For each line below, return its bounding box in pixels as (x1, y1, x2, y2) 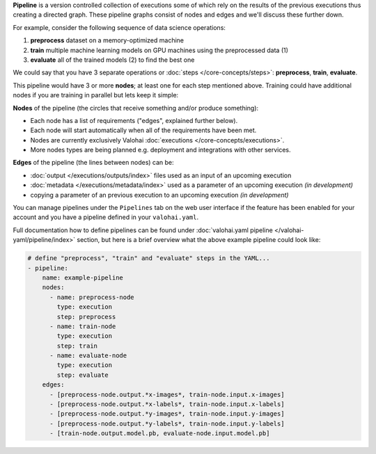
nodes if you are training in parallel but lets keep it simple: (13, 91, 179, 99)
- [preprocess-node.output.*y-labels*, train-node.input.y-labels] (49, 419, 285, 428)
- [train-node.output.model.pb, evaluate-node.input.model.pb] (49, 430, 270, 437)
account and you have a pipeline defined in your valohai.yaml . (13, 213, 198, 222)
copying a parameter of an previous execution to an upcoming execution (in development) (30, 190, 289, 199)
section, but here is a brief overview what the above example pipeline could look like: (77, 236, 321, 244)
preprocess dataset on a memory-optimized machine (30, 36, 185, 44)
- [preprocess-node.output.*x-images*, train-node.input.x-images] (49, 390, 285, 398)
